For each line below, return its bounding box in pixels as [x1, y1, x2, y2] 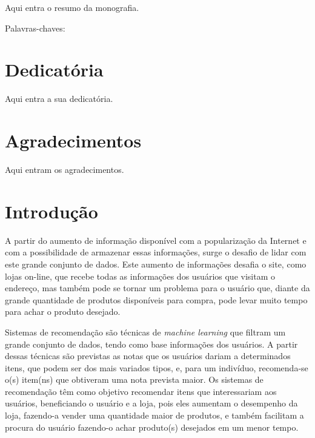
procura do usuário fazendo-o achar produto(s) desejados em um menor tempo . [5, 420, 299, 433]
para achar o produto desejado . [5, 305, 121, 318]
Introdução [5, 198, 98, 223]
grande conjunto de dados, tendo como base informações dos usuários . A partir [5, 337, 298, 350]
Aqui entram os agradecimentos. [5, 163, 124, 176]
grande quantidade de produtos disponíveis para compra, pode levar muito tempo [5, 293, 308, 306]
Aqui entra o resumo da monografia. [5, 1, 139, 13]
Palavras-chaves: [5, 21, 65, 34]
